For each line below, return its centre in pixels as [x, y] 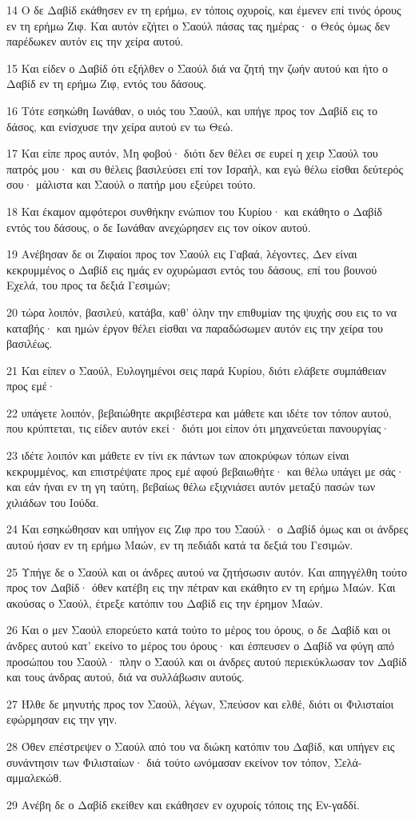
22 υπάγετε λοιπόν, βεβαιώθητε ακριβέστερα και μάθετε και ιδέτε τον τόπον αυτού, [199, 412]
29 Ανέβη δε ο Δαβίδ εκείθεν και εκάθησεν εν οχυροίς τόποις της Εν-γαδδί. [183, 804]
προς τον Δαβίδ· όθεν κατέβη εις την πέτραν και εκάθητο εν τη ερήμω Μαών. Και [201, 587]
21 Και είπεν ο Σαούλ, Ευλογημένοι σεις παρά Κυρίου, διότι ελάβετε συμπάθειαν [197, 370]
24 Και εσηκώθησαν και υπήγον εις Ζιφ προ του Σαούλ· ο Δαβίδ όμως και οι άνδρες [207, 529]
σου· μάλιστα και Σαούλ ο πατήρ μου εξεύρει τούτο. [132, 184]
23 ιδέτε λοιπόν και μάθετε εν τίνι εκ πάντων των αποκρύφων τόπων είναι [178, 455]
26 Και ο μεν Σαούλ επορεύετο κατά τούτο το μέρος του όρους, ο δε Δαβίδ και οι [199, 630]
